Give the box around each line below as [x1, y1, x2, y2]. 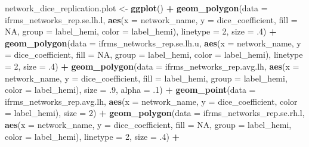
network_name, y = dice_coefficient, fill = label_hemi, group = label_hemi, [5, 71, 288, 84]
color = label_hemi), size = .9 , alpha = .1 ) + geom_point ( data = [5, 83, 256, 96]
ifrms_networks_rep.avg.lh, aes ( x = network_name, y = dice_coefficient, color [5, 95, 298, 107]
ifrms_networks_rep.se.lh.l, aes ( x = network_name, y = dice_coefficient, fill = [5, 13, 298, 26]
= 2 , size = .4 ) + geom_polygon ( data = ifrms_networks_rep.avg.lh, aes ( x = [5, 60, 299, 72]
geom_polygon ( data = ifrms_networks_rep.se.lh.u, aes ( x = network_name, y [5, 36, 301, 49]
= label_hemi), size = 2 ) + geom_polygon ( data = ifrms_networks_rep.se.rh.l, [5, 107, 305, 119]
